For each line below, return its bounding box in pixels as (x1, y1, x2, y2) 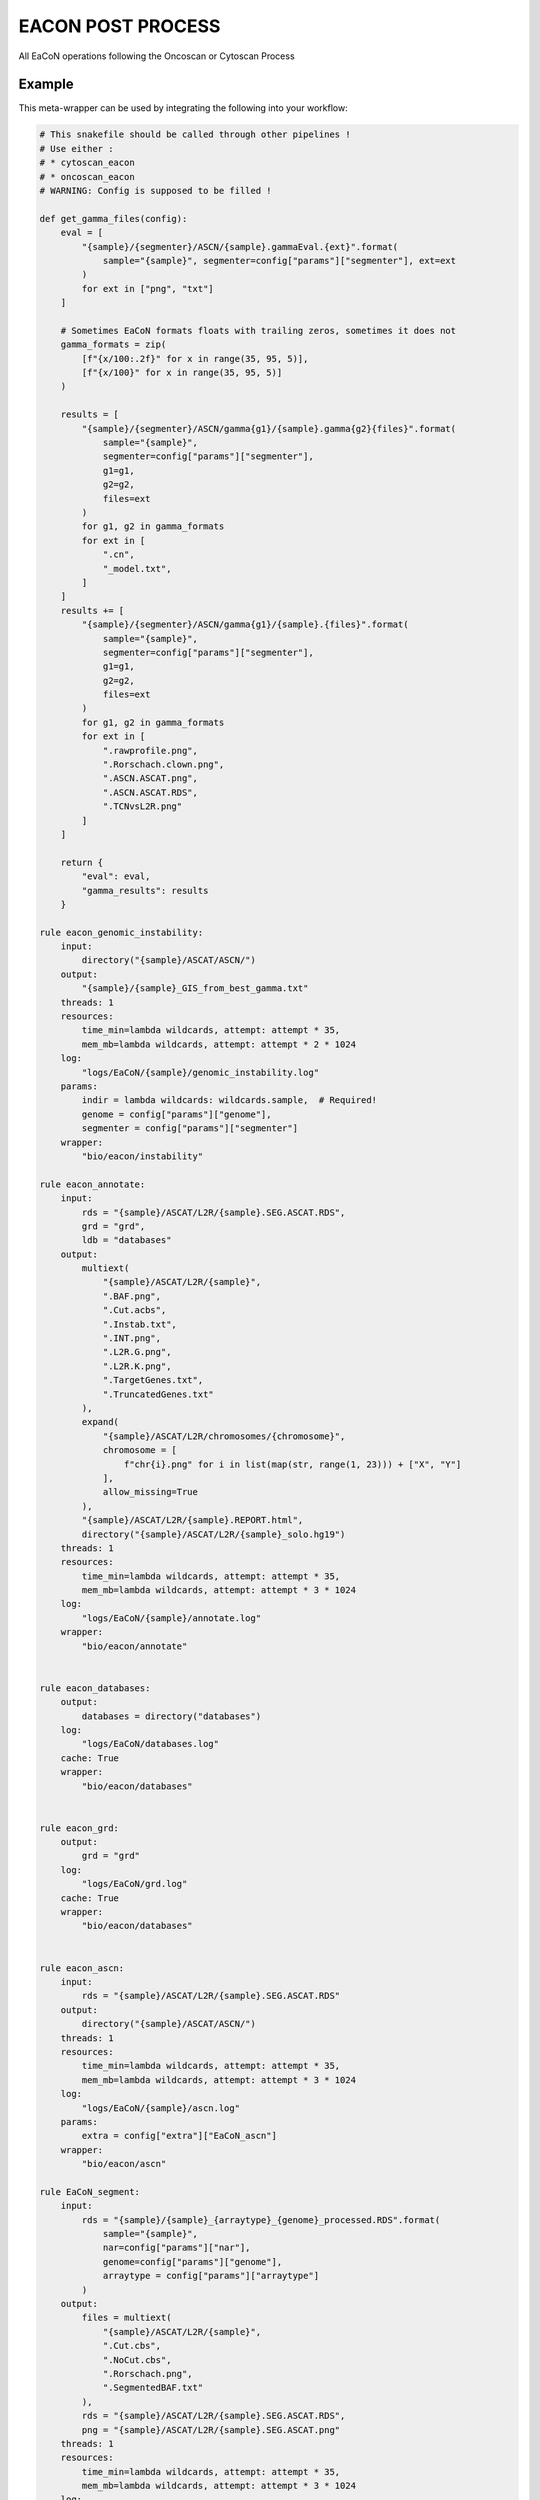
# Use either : (39, 143, 114, 154)
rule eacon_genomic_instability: (39, 926, 204, 938)
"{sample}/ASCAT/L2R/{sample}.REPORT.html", (81, 1515, 304, 1526)
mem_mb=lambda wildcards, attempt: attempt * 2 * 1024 (81, 1038, 357, 1050)
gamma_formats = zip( (60, 339, 167, 350)
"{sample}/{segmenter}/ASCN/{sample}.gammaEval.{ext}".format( (81, 241, 399, 252)
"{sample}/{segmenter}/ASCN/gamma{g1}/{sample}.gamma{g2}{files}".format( (81, 423, 457, 434)
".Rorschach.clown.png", (102, 759, 225, 770)
